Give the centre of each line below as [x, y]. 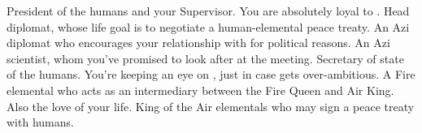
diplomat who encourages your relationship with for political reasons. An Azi [198, 43]
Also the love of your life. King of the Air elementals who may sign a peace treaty [211, 106]
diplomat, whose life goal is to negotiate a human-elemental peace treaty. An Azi [208, 26]
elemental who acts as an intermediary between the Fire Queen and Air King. [200, 90]
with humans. [40, 122]
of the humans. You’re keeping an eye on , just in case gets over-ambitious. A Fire [211, 74]
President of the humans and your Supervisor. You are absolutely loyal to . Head [208, 11]
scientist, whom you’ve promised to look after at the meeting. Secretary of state [205, 58]
